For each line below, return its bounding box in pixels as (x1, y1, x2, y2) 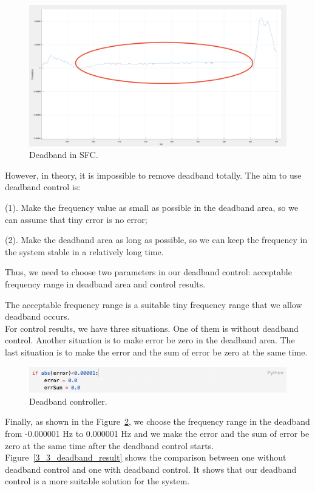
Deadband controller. (29, 394, 107, 407)
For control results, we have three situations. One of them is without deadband (5, 321, 299, 334)
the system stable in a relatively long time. (5, 245, 164, 258)
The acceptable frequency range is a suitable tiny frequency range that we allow (5, 298, 302, 311)
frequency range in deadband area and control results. (5, 278, 206, 290)
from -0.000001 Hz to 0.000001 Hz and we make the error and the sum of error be (5, 427, 310, 440)
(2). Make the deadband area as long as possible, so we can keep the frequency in (5, 233, 308, 246)
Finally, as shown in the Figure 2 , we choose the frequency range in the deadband (5, 415, 310, 428)
